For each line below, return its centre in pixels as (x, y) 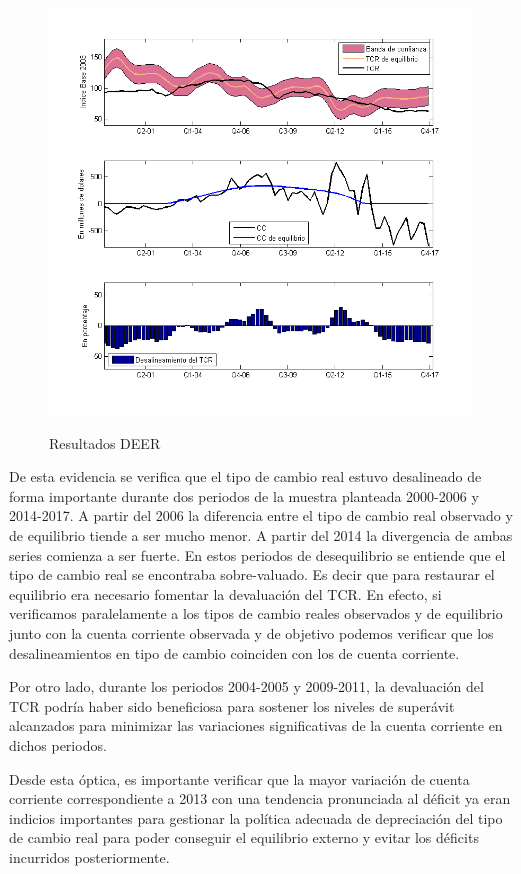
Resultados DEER (105, 442)
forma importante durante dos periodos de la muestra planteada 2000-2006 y (244, 495)
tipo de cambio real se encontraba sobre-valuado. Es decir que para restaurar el (252, 574)
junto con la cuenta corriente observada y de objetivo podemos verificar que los (251, 632)
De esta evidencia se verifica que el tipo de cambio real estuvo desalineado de (245, 476)
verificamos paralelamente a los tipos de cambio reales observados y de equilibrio (256, 613)
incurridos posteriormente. (89, 856)
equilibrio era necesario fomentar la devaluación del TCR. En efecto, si (225, 593)
